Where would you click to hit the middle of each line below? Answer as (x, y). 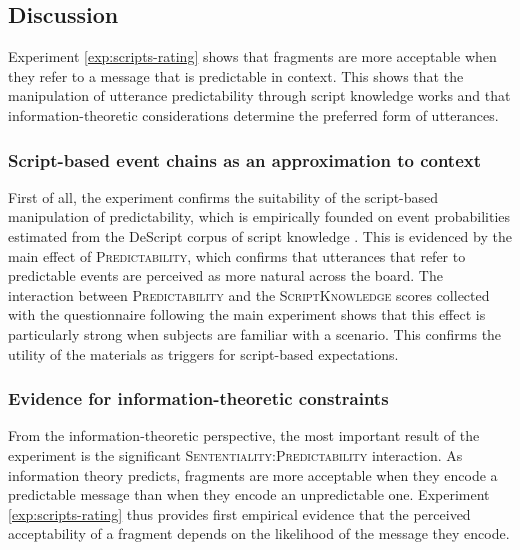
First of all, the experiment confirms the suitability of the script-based (223, 196)
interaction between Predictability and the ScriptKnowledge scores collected (249, 294)
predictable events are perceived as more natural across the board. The (225, 275)
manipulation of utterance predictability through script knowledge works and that (259, 95)
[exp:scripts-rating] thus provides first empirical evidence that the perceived (239, 513)
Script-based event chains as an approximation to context (245, 159)
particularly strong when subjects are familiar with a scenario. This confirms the (255, 333)
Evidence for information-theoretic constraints (198, 398)
